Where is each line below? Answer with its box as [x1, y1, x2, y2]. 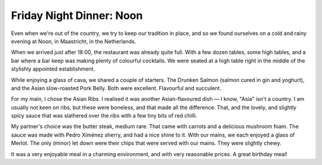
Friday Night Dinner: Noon [11, 9, 143, 22]
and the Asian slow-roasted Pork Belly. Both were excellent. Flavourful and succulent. [11, 84, 222, 91]
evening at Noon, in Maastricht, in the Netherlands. [11, 37, 137, 45]
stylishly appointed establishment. [11, 65, 95, 72]
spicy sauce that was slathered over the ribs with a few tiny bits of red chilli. [11, 112, 197, 119]
